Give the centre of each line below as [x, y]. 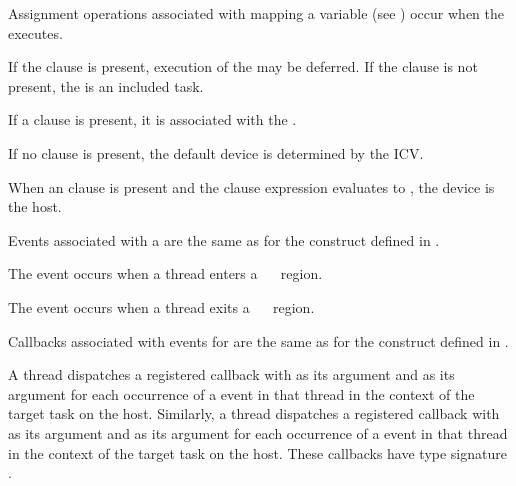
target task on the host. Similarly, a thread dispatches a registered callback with [254, 413]
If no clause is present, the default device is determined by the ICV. [216, 152]
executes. [35, 32]
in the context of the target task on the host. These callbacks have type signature [257, 452]
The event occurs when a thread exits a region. [161, 306]
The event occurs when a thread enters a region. [165, 273]
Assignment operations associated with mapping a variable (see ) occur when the [256, 13]
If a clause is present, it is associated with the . [152, 119]
